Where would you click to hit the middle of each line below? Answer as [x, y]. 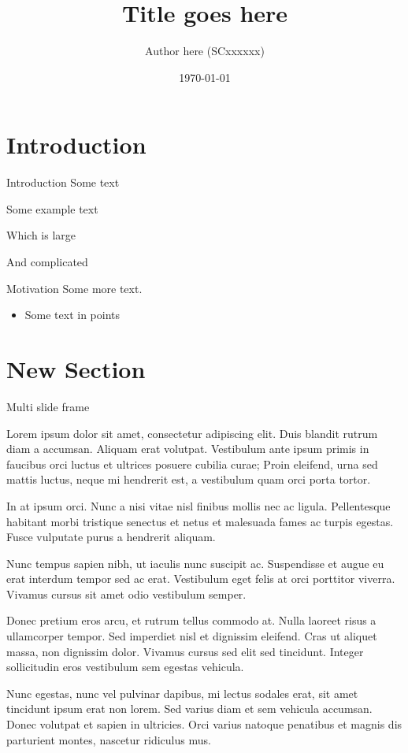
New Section [76, 369]
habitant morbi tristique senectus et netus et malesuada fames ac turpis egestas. [200, 521]
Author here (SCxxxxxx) [205, 51]
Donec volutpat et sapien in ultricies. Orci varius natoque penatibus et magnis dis [204, 724]
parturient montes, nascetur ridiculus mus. [109, 739]
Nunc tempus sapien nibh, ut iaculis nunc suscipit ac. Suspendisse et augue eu [195, 563]
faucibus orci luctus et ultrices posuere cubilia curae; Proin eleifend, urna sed [192, 464]
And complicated [47, 262]
